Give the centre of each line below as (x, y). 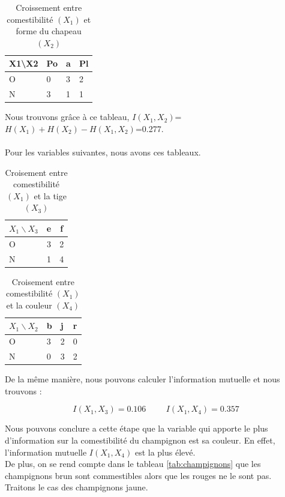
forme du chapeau (49, 31)
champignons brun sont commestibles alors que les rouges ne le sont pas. (138, 475)
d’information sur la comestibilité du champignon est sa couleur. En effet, (140, 440)
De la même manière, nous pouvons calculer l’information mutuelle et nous (142, 379)
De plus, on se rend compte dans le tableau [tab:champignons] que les (133, 464)
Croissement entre (49, 7)
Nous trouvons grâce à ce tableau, (67, 117)
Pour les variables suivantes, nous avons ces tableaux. (103, 152)
